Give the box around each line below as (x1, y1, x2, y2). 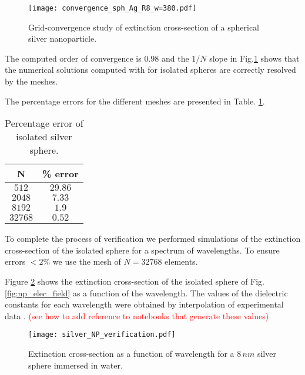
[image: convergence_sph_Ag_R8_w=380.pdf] (28, 4, 197, 12)
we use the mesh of (52, 255, 121, 268)
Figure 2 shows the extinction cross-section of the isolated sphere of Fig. (5, 275, 265, 287)
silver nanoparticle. (28, 32, 97, 45)
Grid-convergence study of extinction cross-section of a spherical (28, 21, 260, 33)
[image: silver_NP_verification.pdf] (28, 330, 176, 339)
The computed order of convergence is (5, 52, 142, 64)
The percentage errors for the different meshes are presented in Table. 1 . (5, 94, 265, 107)
